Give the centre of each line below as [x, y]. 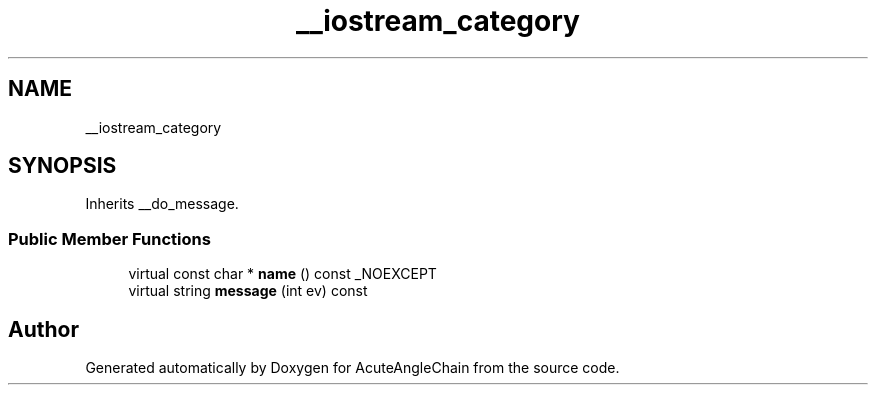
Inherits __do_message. [162, 204]
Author [43, 329]
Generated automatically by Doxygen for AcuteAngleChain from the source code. [352, 368]
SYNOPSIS [62, 166]
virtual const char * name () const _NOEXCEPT [282, 274]
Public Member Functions [109, 238]
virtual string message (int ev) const [248, 291]
